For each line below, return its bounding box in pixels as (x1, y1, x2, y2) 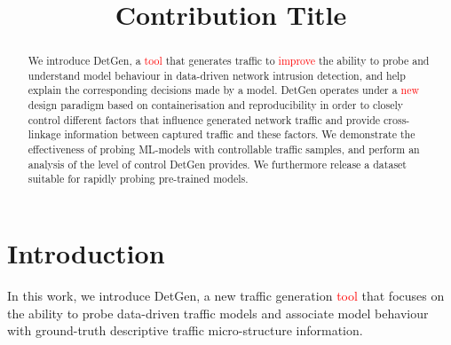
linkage (28, 127, 61, 142)
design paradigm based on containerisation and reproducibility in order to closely (28, 98, 404, 113)
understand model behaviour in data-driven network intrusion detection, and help (28, 67, 406, 82)
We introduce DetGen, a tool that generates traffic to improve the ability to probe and (28, 53, 430, 68)
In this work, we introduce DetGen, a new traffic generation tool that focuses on (7, 286, 445, 305)
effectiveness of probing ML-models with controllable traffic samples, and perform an (28, 142, 420, 157)
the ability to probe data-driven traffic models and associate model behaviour (7, 303, 429, 322)
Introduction (7, 235, 165, 271)
